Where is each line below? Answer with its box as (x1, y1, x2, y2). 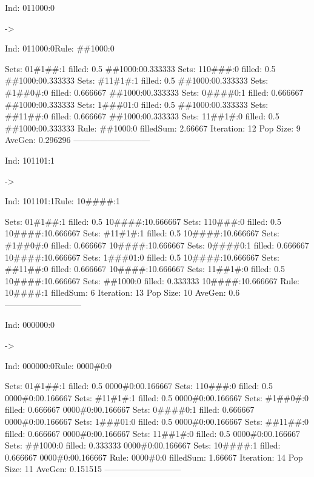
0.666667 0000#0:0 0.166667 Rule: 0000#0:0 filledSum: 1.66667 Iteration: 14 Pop (5, 450, 303, 463)
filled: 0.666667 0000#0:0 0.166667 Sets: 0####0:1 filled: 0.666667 (5, 403, 255, 416)
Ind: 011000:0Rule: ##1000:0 (5, 42, 115, 55)
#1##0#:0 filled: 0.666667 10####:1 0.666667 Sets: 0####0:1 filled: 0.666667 (5, 238, 309, 251)
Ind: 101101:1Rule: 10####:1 (5, 195, 120, 207)
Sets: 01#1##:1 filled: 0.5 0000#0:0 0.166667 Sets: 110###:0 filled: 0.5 (5, 379, 273, 392)
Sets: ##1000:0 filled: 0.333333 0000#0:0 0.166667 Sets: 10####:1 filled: (5, 439, 281, 452)
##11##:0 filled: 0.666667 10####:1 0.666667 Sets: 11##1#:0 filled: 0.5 (5, 262, 286, 275)
